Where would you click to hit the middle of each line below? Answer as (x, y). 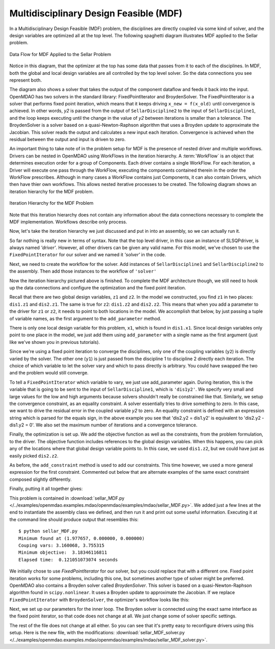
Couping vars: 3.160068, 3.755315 (61, 545)
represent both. (26, 80)
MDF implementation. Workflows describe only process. (68, 222)
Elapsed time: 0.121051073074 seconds (68, 560)
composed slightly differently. (40, 479)
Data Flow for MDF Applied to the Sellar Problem (60, 54)
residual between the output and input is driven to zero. (67, 140)
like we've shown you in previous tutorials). (55, 342)
